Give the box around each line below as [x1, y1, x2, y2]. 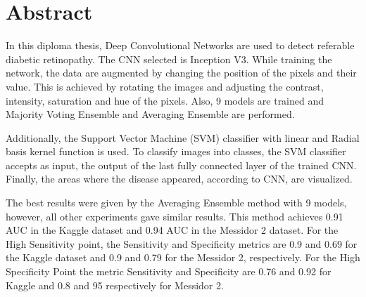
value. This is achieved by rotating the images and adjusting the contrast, [6, 79, 324, 93]
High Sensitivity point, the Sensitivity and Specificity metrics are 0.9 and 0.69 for [6, 236, 358, 251]
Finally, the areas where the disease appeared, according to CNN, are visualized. [6, 171, 353, 186]
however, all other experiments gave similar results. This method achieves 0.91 [6, 209, 343, 223]
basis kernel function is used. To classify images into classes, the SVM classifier [6, 144, 346, 159]
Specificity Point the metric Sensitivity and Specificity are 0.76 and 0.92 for [6, 264, 332, 279]
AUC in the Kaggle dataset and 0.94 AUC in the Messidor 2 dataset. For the [6, 223, 339, 237]
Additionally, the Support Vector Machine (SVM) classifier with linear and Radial [6, 130, 360, 145]
